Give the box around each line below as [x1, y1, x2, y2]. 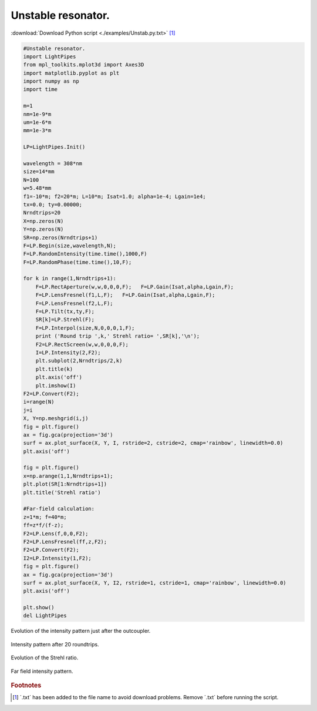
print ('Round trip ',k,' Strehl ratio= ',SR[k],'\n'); [35, 333, 200, 340]
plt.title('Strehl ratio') [23, 489, 101, 496]
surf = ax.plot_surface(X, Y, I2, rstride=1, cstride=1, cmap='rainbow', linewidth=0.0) [23, 579, 287, 586]
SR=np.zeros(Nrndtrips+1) [23, 234, 98, 241]
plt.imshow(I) [35, 382, 76, 389]
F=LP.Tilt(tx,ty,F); [35, 308, 95, 315]
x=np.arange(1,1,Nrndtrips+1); [23, 472, 114, 479]
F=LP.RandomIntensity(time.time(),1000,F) [23, 250, 147, 257]
